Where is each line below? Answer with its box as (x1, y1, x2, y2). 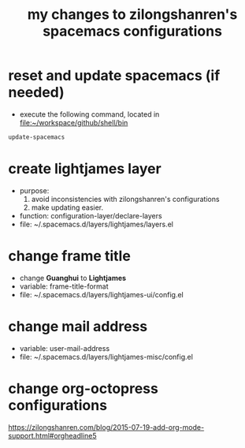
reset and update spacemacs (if (8, 67, 221, 84)
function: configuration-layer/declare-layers (19, 211, 163, 220)
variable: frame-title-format (19, 282, 109, 291)
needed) (8, 84, 65, 102)
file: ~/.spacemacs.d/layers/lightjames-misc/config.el (19, 352, 193, 361)
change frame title (8, 247, 132, 265)
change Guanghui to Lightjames (19, 273, 127, 282)
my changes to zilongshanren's (27, 6, 238, 24)
